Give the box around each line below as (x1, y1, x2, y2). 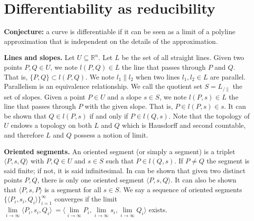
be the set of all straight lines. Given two (122, 52, 244, 62)
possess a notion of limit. (74, 129, 148, 140)
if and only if (89, 110, 128, 121)
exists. (148, 204, 168, 215)
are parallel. (210, 71, 246, 81)
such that (106, 156, 134, 166)
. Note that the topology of (169, 110, 250, 121)
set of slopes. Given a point (4, 91, 85, 101)
